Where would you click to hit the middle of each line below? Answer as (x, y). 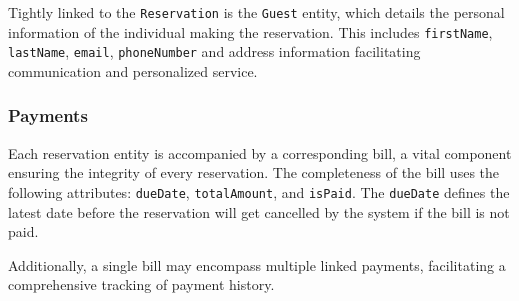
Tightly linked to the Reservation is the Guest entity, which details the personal (256, 12)
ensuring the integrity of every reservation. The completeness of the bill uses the (254, 172)
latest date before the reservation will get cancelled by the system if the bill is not (259, 211)
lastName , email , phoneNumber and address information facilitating (214, 51)
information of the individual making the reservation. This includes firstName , (250, 31)
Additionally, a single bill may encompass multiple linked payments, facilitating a (257, 264)
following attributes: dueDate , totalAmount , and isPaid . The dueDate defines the (259, 191)
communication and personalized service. (133, 70)
